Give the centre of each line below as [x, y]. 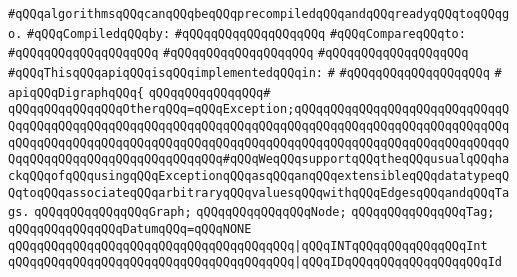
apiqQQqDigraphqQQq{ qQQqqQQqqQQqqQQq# [139, 92]
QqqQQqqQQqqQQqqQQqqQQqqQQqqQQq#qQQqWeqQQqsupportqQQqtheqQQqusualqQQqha [259, 159]
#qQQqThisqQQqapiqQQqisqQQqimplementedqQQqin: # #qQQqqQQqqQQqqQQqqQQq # [255, 72]
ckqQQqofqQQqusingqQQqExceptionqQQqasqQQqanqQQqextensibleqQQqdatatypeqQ [259, 175]
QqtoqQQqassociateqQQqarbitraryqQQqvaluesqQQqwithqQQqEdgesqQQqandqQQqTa [259, 192]
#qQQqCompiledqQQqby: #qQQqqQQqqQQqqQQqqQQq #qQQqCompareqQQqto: [246, 33]
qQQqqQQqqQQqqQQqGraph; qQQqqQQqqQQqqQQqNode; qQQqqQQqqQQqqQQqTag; [264, 212]
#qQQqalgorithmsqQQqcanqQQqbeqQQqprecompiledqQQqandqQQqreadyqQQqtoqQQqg [259, 14]
